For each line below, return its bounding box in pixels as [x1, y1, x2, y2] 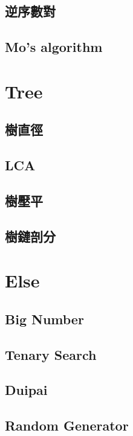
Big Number [5, 309, 84, 328]
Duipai [5, 380, 48, 399]
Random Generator [5, 416, 129, 435]
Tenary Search [5, 345, 97, 364]
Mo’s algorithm [5, 37, 103, 56]
